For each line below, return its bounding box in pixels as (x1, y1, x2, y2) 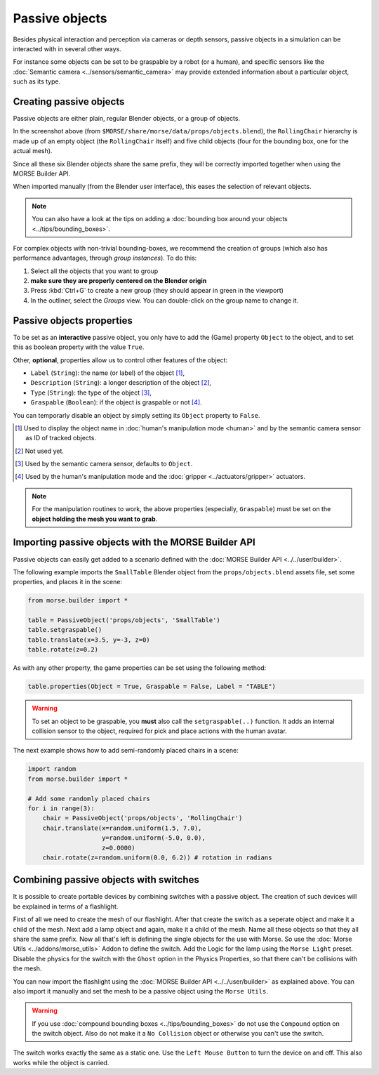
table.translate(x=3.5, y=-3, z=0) (27, 635, 150, 644)
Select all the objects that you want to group (30, 267, 159, 275)
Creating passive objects (13, 95, 125, 107)
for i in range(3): (27, 804, 95, 812)
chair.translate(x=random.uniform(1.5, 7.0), (42, 824, 202, 832)
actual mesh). (13, 147, 53, 155)
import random (27, 765, 77, 773)
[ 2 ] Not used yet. (15, 447, 65, 455)
